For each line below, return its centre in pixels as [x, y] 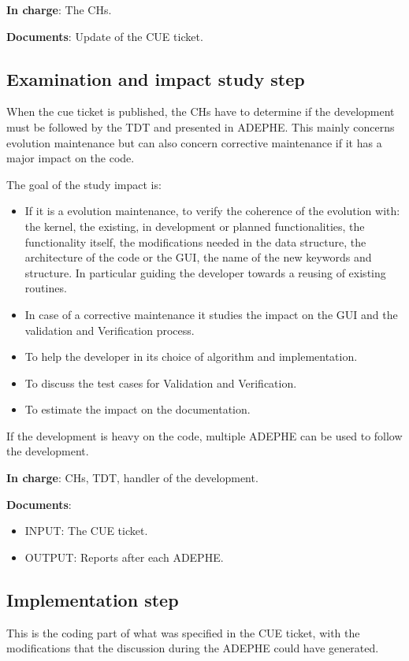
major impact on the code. [71, 158]
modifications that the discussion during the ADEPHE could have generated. [193, 648]
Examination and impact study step [156, 78]
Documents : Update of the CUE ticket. [105, 36]
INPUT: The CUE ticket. [86, 531]
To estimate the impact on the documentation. [138, 409]
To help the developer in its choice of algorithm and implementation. [191, 356]
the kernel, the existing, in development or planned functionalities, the [195, 226]
